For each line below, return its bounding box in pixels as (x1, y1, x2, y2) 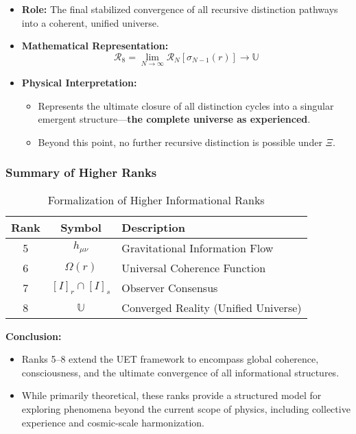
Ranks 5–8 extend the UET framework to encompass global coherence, (21, 352, 319, 366)
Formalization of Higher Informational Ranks (47, 191, 265, 208)
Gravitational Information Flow (121, 239, 274, 256)
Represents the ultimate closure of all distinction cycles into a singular (38, 98, 334, 112)
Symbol (60, 219, 102, 235)
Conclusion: (5, 328, 62, 343)
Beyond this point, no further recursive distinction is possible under (38, 134, 322, 149)
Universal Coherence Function (121, 259, 266, 276)
